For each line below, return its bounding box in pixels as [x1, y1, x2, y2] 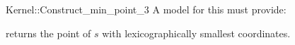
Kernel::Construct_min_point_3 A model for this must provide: [6, 2, 287, 16]
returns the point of [6, 25, 91, 40]
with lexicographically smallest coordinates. [102, 25, 291, 40]
